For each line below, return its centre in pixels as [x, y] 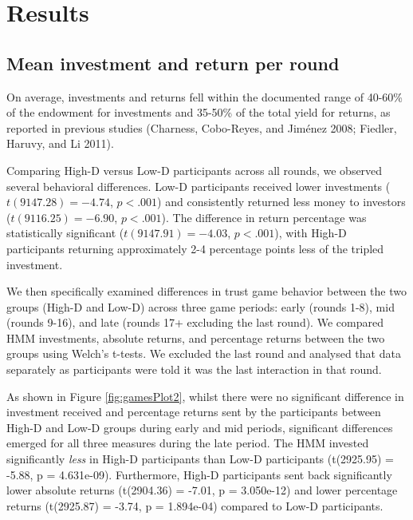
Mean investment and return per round [173, 63]
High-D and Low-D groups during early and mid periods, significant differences [200, 427]
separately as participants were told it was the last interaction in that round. [194, 369]
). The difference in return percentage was [264, 217]
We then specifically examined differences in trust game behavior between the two [206, 291]
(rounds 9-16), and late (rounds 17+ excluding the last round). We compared [195, 322]
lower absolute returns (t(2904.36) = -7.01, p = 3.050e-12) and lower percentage [202, 490]
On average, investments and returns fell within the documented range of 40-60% [205, 96]
